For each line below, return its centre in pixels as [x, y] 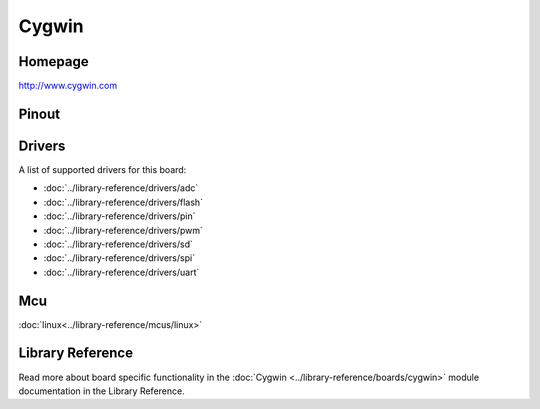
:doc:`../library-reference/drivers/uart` [121, 272]
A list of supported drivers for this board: [102, 169]
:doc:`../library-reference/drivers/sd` [118, 244]
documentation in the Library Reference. [101, 391]
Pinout [39, 113]
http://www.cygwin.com [68, 86]
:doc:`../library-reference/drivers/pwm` [123, 230]
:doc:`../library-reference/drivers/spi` [119, 258]
